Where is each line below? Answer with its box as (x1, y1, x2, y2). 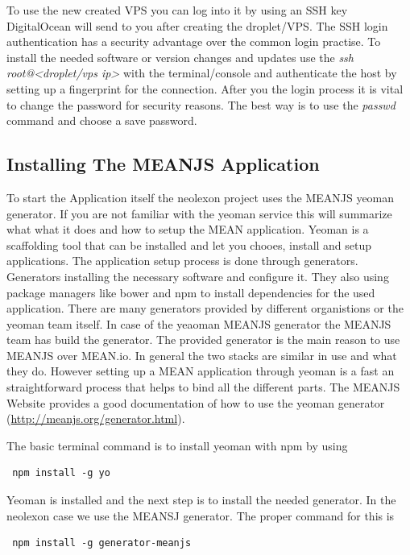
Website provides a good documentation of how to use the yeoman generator (6, 394, 385, 411)
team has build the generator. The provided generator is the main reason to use (6, 331, 400, 348)
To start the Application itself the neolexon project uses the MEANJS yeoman (6, 188, 395, 205)
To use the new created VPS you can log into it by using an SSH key (6, 2, 348, 18)
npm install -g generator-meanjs (12, 537, 192, 549)
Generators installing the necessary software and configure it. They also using (6, 267, 389, 284)
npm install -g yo (12, 467, 110, 479)
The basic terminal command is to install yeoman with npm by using (6, 437, 348, 454)
